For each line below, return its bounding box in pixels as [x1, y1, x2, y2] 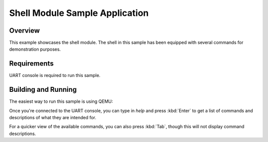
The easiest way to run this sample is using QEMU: [9, 98, 113, 104]
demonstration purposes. [9, 46, 61, 52]
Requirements [9, 60, 54, 68]
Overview [9, 26, 40, 35]
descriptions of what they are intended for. [9, 115, 97, 121]
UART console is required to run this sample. [9, 72, 101, 78]
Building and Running [9, 85, 77, 94]
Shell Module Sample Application [9, 7, 149, 18]
